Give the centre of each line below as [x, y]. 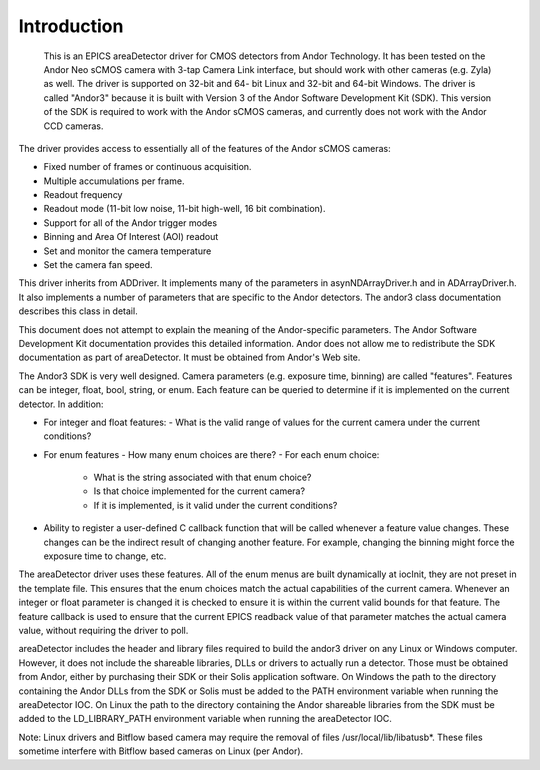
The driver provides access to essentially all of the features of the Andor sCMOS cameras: [204, 148]
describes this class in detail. [78, 311]
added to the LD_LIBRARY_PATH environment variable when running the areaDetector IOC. [205, 719]
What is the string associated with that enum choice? [202, 477]
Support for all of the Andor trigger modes [130, 222]
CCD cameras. [73, 126]
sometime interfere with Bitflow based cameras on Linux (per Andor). [161, 751]
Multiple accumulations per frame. [114, 181]
